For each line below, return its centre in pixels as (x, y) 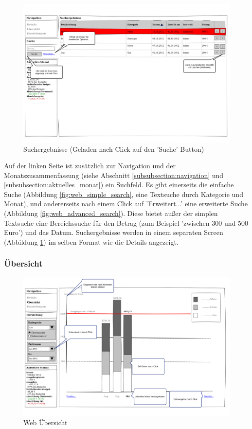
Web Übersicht (45, 422)
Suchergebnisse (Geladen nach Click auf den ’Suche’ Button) (114, 149)
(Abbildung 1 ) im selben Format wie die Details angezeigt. (91, 241)
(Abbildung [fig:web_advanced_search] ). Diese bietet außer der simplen (111, 213)
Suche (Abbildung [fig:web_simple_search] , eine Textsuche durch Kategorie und (124, 194)
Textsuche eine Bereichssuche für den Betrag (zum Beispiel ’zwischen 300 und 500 (126, 223)
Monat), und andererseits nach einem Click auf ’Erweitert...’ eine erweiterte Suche (126, 204)
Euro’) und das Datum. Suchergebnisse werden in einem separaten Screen (114, 232)
